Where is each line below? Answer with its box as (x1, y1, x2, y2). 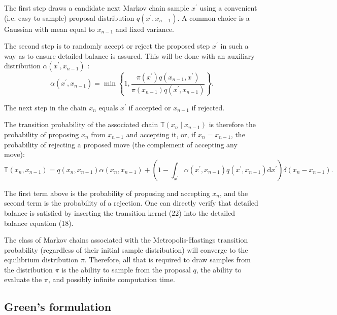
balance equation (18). (4, 217, 74, 228)
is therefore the (209, 119, 256, 130)
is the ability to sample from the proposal (61, 264, 191, 274)
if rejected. (191, 102, 225, 112)
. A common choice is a (177, 12, 250, 23)
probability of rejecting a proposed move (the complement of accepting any (4, 139, 238, 149)
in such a (220, 41, 249, 51)
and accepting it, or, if (126, 129, 196, 139)
